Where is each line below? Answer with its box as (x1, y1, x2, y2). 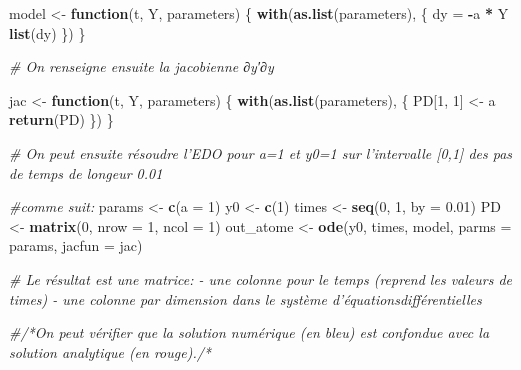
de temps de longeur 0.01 (9, 162, 163, 183)
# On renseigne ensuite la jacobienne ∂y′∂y (9, 56, 274, 77)
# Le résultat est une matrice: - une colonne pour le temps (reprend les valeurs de (9, 268, 513, 289)
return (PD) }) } (9, 109, 114, 130)
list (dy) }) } (9, 22, 86, 43)
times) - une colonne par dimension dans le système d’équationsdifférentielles (9, 288, 482, 309)
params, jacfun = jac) (9, 235, 143, 256)
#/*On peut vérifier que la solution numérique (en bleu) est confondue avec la (9, 322, 490, 343)
